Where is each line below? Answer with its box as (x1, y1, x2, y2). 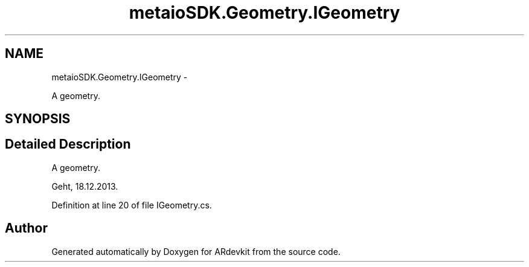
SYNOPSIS (5, 111, 71, 127)
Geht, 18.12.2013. (51, 181, 118, 191)
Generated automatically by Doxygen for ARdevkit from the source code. (51, 246, 341, 257)
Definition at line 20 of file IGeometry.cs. (51, 199, 212, 210)
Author (5, 220, 48, 236)
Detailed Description (5, 137, 131, 152)
